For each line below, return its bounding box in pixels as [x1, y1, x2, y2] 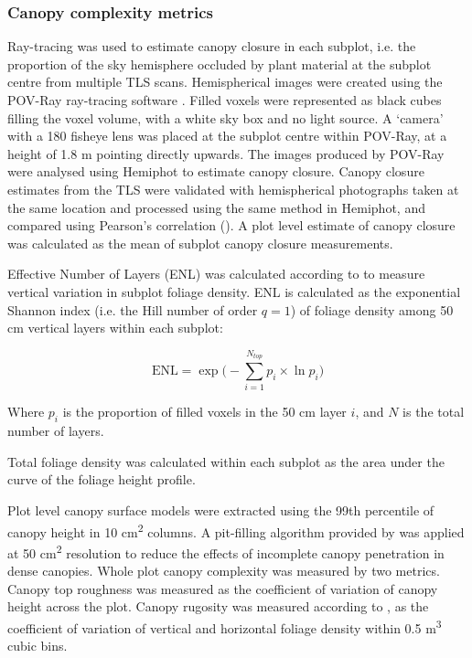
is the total [402, 402, 465, 421]
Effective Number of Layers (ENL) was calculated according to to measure [7, 264, 425, 283]
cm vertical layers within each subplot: [7, 318, 223, 337]
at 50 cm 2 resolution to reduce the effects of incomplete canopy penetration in [7, 540, 445, 562]
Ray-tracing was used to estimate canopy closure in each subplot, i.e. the [7, 37, 416, 56]
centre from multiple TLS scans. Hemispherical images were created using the [7, 72, 443, 91]
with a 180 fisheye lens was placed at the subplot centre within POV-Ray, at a [7, 126, 447, 145]
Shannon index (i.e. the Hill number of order [7, 300, 258, 319]
